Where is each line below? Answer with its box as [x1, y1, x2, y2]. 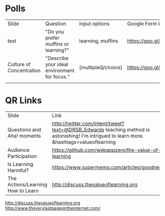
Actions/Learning [7, 181, 48, 188]
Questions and [7, 126, 41, 133]
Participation [7, 152, 37, 159]
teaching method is [105, 126, 150, 133]
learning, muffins [79, 37, 118, 44]
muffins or [45, 40, 69, 47]
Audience [7, 146, 30, 153]
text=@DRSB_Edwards [52, 126, 105, 133]
